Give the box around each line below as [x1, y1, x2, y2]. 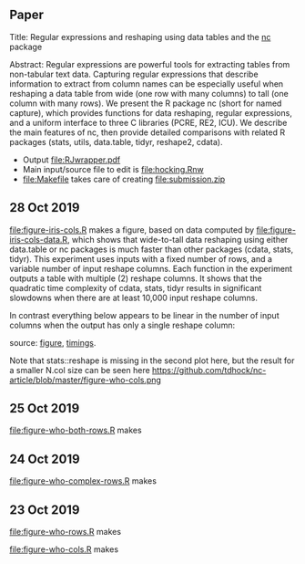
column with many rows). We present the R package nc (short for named [9, 98, 282, 109]
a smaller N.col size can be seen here [9, 364, 150, 375]
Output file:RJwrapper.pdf [22, 154, 121, 165]
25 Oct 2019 [9, 401, 80, 416]
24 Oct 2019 [9, 451, 80, 466]
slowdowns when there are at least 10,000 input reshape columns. [9, 292, 258, 303]
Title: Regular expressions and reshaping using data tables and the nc [9, 31, 271, 42]
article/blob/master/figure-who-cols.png [9, 374, 162, 385]
